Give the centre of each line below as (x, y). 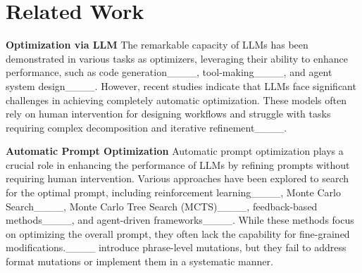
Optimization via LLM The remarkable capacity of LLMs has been (157, 45)
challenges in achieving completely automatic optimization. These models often (176, 100)
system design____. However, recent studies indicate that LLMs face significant (181, 85)
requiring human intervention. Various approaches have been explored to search (177, 178)
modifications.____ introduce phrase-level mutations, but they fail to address (176, 247)
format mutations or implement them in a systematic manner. (139, 261)
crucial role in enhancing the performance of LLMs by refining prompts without (178, 164)
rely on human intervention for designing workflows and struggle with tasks (168, 114)
